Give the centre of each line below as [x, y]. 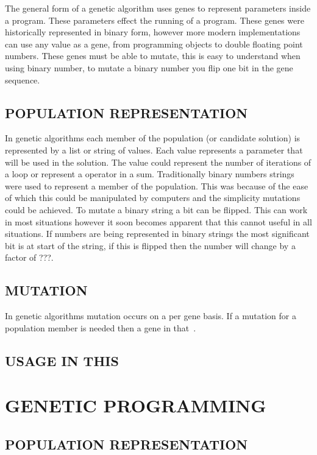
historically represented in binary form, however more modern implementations [153, 32]
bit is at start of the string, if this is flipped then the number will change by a [150, 245]
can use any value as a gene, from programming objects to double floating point [154, 44]
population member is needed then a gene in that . [101, 327]
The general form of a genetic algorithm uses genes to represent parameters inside [158, 8]
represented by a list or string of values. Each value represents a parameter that [154, 150]
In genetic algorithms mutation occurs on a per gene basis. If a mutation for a [151, 316]
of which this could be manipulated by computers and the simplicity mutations [153, 198]
